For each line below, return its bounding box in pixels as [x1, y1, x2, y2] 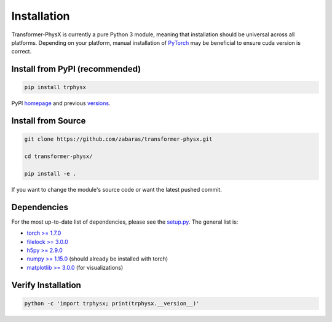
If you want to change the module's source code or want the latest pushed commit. [11, 186, 223, 193]
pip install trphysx [24, 84, 86, 91]
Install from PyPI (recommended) [11, 64, 141, 74]
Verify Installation [11, 280, 81, 290]
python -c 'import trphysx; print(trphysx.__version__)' [24, 300, 200, 307]
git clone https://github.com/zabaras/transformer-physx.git [24, 136, 213, 143]
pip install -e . [24, 170, 77, 177]
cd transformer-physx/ [24, 153, 93, 160]
